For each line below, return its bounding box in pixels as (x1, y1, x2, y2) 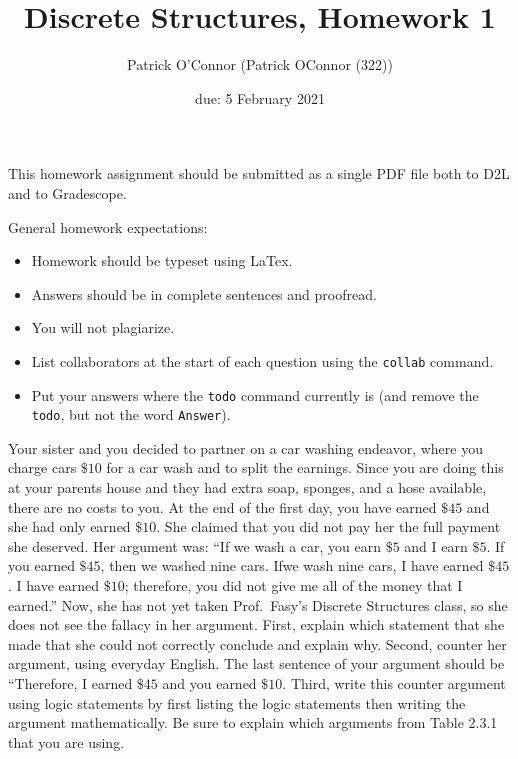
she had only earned (8, 516, 131, 537)
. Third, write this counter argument (282, 672, 506, 693)
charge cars (8, 457, 77, 478)
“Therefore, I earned (8, 672, 133, 693)
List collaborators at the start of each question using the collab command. (31, 350, 494, 371)
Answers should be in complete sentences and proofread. (31, 283, 377, 304)
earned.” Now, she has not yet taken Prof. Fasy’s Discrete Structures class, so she (8, 594, 508, 615)
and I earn (404, 535, 468, 556)
